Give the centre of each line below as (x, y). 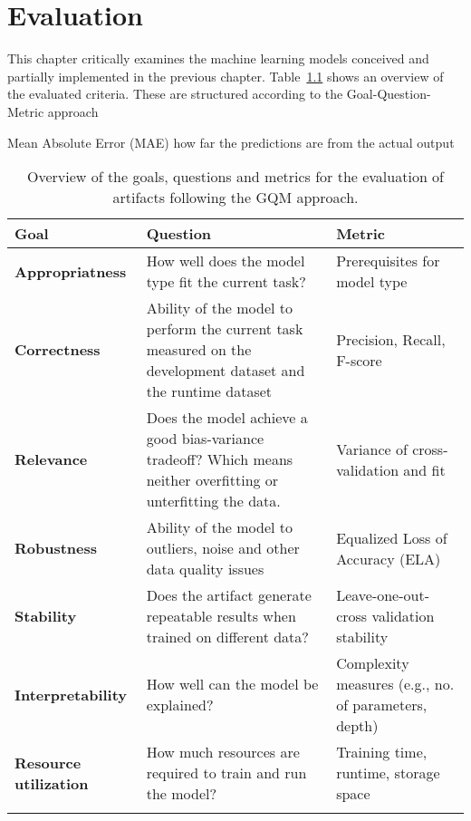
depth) (357, 726)
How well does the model (226, 261)
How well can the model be (232, 684)
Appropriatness (71, 271)
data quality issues (205, 569)
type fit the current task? (226, 282)
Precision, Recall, (391, 339)
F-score (359, 360)
